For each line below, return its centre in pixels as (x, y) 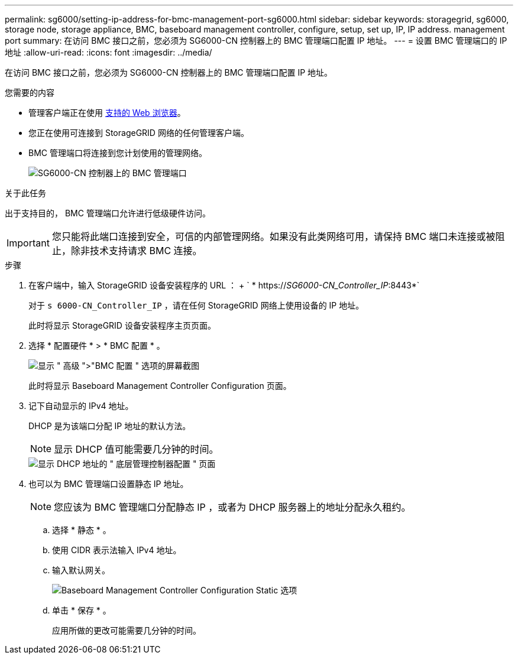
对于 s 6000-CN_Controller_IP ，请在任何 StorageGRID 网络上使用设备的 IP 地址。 (196, 305)
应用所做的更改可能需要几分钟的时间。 (127, 630)
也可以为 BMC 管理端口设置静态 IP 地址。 (109, 484)
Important (28, 243)
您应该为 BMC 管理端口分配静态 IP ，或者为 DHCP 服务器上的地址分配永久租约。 (232, 507)
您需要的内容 (30, 92)
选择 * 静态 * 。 (82, 530)
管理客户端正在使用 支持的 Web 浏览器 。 (107, 113)
